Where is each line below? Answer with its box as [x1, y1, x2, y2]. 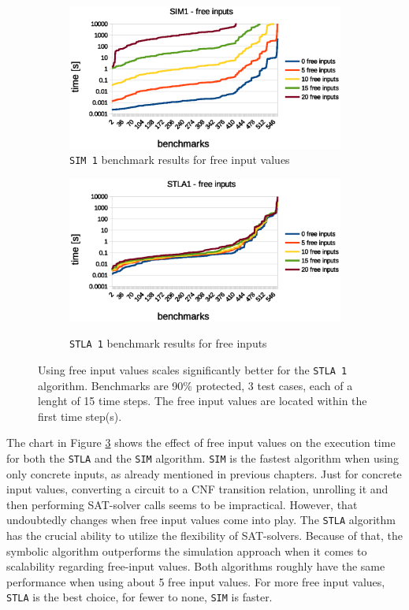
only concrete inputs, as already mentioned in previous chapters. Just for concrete [6, 465, 402, 482]
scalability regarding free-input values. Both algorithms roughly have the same [6, 558, 385, 575]
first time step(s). [38, 407, 122, 424]
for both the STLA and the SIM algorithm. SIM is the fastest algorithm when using [6, 450, 399, 466]
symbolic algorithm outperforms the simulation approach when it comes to [6, 542, 367, 559]
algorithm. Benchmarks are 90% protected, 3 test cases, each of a [38, 377, 353, 393]
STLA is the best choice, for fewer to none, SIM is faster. [6, 589, 273, 605]
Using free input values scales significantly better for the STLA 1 [38, 361, 348, 378]
